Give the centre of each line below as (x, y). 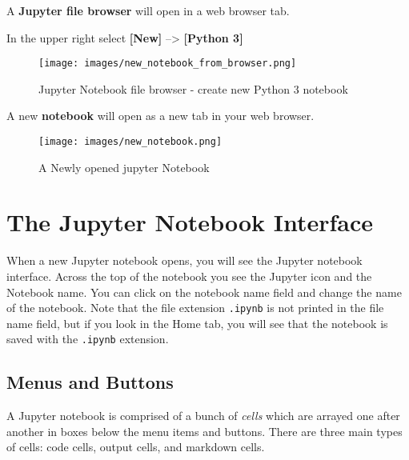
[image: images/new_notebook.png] (130, 142)
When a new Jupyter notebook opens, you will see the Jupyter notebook (184, 260)
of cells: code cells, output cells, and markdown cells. (136, 447)
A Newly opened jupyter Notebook (124, 167)
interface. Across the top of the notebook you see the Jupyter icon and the (189, 276)
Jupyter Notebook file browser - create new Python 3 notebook (193, 88)
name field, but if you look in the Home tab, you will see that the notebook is (197, 323)
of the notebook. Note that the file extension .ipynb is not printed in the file (195, 308)
